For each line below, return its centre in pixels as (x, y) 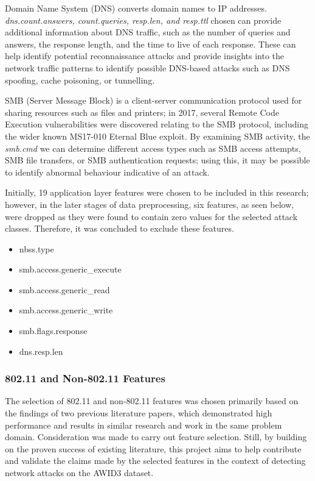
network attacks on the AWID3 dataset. (79, 473)
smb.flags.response (53, 331)
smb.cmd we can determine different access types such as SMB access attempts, (153, 148)
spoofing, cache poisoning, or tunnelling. (80, 80)
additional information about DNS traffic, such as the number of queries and (148, 32)
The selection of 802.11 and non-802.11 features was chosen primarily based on (152, 401)
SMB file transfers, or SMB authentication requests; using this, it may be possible (157, 160)
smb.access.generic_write (66, 310)
